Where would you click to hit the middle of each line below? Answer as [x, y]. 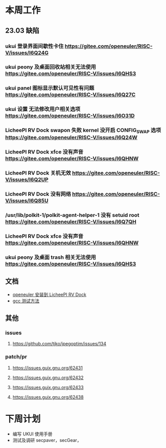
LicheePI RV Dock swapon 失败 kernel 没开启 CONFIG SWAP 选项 [83, 131]
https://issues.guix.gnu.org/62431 [48, 367]
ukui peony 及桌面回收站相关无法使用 [51, 67]
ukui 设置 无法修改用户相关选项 [43, 109]
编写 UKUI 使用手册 [32, 434]
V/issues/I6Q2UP [27, 180]
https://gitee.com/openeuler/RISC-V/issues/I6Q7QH [71, 222]
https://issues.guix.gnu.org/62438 [48, 397]
